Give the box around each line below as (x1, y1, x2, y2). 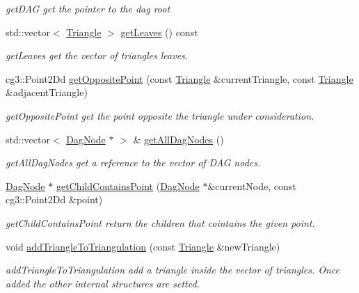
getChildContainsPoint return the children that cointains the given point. (6, 215, 315, 230)
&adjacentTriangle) (6, 85, 88, 100)
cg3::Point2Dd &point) (6, 192, 103, 207)
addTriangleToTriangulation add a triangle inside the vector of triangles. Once (6, 262, 340, 277)
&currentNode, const (207, 178, 296, 193)
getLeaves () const (120, 24, 198, 39)
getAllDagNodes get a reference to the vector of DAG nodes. (6, 155, 261, 170)
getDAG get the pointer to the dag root (6, 1, 170, 15)
